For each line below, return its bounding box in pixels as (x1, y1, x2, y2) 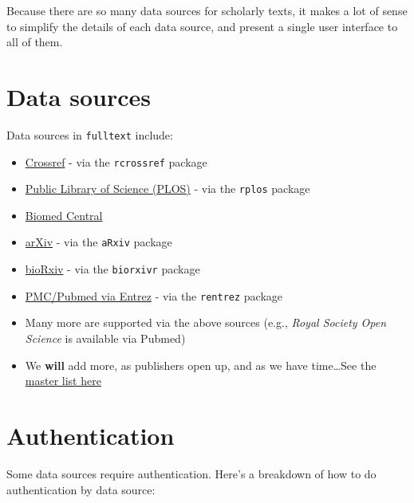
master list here (25, 372, 101, 389)
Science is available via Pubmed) (25, 330, 186, 347)
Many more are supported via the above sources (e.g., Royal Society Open (25, 314, 387, 331)
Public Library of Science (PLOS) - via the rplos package (25, 180, 310, 197)
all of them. (6, 33, 63, 50)
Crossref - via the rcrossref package (25, 153, 207, 170)
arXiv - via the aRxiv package (25, 234, 172, 250)
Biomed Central (25, 206, 103, 223)
